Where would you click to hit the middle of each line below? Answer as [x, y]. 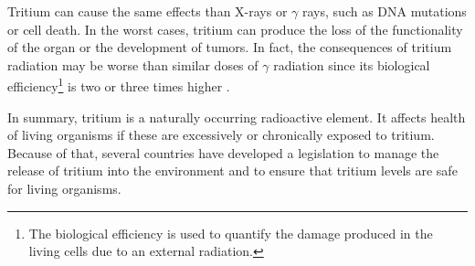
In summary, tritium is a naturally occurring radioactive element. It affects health [237, 117]
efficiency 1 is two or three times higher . [119, 85]
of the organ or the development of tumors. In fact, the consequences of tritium [230, 47]
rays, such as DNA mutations [385, 11]
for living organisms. [64, 188]
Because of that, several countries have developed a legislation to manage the [223, 152]
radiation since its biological [352, 64]
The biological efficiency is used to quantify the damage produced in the [231, 233]
